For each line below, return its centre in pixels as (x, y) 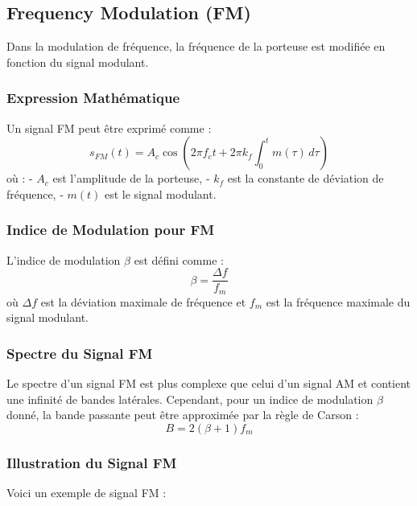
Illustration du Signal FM (92, 462)
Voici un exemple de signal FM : (87, 493)
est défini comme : (179, 259)
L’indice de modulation (64, 259)
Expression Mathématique (93, 98)
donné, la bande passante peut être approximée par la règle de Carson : (183, 415)
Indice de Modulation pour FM (111, 230)
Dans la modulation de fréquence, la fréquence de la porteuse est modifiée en (196, 46)
